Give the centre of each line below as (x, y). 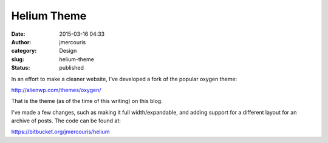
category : (24, 51)
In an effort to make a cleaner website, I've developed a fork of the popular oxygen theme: (124, 79)
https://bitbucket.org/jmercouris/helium (60, 132)
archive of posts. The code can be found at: (66, 121)
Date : (18, 34)
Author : (21, 42)
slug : (18, 59)
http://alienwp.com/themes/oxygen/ (56, 90)
